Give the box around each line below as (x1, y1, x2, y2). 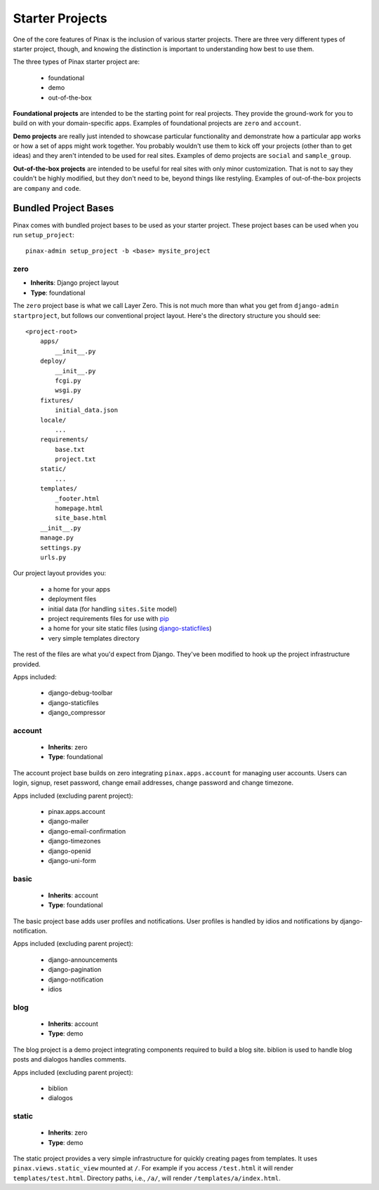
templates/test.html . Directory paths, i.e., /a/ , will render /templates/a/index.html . (13, 1174, 281, 1182)
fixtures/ (39, 396, 74, 404)
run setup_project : (13, 230, 75, 239)
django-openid (48, 846, 91, 855)
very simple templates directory (48, 634, 140, 642)
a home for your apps (48, 584, 111, 593)
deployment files (48, 595, 97, 603)
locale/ (39, 416, 67, 424)
